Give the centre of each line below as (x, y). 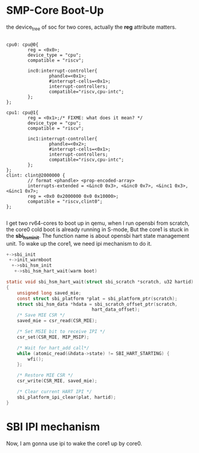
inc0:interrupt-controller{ (62, 71)
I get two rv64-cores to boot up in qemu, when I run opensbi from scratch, (98, 223)
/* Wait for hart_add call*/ (53, 348)
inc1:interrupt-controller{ (62, 139)
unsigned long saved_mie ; (49, 293)
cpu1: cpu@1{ (22, 112)
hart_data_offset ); (116, 310)
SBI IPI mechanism (53, 426)
